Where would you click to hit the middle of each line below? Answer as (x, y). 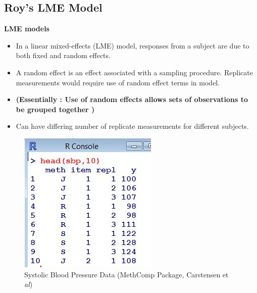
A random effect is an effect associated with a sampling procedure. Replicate (134, 72)
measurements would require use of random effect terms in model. (118, 82)
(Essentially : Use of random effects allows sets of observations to (132, 99)
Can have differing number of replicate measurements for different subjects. (132, 126)
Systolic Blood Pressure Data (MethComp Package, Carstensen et (126, 274)
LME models (27, 29)
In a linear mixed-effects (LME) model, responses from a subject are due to (133, 45)
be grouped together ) (55, 109)
